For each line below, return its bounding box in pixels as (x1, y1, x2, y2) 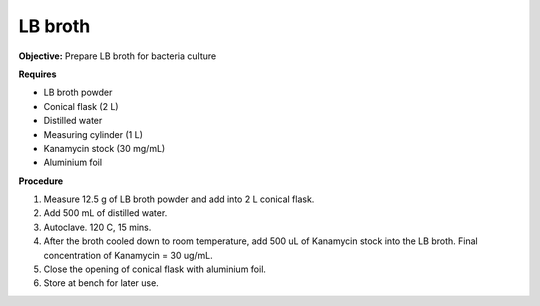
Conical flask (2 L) (43, 100, 119, 112)
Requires (18, 68, 57, 80)
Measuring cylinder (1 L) (43, 128, 144, 140)
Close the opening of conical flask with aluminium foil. (43, 263, 267, 275)
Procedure (18, 175, 64, 187)
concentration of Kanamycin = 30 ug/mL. (43, 249, 214, 261)
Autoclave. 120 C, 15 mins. (43, 221, 152, 233)
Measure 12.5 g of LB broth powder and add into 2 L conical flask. (43, 193, 315, 205)
